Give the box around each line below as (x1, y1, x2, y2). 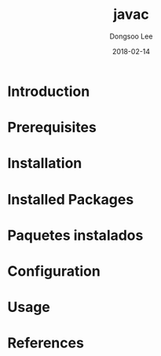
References (7, 334, 84, 352)
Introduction (7, 83, 90, 100)
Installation (7, 155, 82, 172)
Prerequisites (7, 119, 97, 137)
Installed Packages (7, 190, 134, 208)
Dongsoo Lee (109, 31, 153, 41)
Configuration (7, 262, 101, 280)
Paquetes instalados (7, 226, 144, 244)
